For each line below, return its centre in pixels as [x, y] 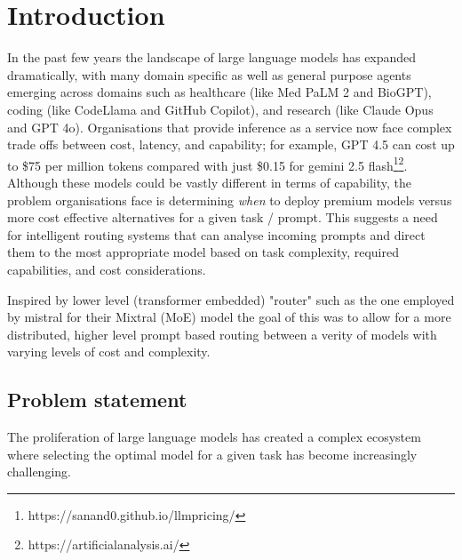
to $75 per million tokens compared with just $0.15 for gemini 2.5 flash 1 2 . [207, 164]
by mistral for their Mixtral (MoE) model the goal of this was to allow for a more [229, 317]
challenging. [39, 472]
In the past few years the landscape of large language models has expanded [212, 57]
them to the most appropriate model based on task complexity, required [203, 252]
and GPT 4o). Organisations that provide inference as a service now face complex [230, 127]
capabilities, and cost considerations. [107, 269]
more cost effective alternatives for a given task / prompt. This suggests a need [223, 217]
